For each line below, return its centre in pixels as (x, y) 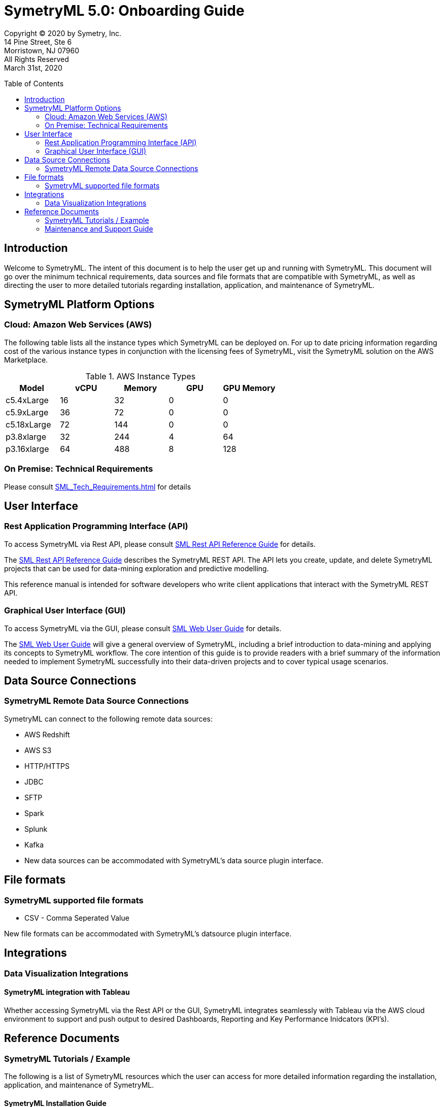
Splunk (36, 829)
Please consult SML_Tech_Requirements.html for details (98, 486)
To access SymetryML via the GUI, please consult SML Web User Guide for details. (143, 628)
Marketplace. (26, 360)
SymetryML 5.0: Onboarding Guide (124, 11)
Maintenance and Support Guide (99, 229)
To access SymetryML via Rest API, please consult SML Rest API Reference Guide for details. (160, 544)
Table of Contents (34, 83)
